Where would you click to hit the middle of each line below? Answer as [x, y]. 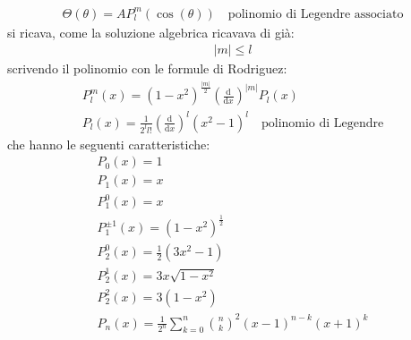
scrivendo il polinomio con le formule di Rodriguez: [147, 68]
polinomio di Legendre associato [316, 14]
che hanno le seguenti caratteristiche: [109, 144]
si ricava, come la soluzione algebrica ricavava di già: [151, 32]
